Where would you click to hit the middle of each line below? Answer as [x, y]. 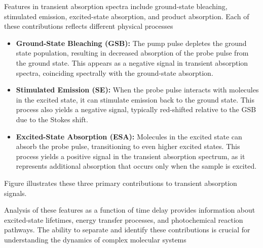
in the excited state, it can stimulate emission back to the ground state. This [135, 99]
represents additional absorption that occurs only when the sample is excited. [136, 166]
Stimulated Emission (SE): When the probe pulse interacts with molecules [137, 90]
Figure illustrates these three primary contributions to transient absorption [121, 183]
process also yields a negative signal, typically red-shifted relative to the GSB [136, 109]
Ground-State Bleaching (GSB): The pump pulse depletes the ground [131, 43]
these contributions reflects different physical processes [89, 26]
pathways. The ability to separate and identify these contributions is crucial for [127, 230]
